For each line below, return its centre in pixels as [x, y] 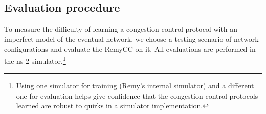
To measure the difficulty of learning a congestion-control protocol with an [121, 29]
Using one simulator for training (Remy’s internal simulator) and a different [135, 86]
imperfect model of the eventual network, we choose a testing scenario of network [131, 39]
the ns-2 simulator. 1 [35, 60]
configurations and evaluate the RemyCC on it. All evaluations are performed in [130, 49]
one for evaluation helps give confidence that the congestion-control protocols [137, 95]
